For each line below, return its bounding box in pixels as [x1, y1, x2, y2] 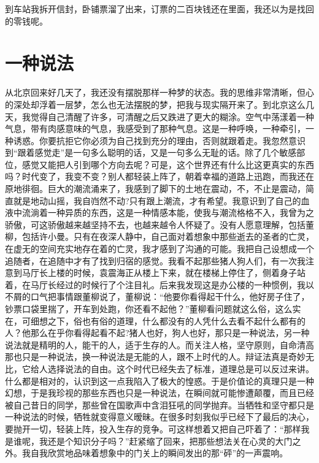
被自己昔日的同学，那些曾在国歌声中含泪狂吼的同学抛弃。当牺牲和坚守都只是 [5, 398, 314, 411]
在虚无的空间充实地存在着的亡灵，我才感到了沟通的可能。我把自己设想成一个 [5, 242, 314, 255]
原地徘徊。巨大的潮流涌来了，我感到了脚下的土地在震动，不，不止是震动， [5, 182, 306, 195]
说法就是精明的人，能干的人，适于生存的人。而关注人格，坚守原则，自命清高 [5, 338, 314, 351]
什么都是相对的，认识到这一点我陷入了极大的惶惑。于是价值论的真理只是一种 [5, 374, 314, 387]
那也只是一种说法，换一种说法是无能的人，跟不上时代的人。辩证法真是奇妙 [5, 350, 306, 363]
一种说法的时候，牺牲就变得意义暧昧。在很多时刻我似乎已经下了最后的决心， [5, 410, 314, 423]
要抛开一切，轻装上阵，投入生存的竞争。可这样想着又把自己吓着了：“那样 [5, 422, 301, 435]
